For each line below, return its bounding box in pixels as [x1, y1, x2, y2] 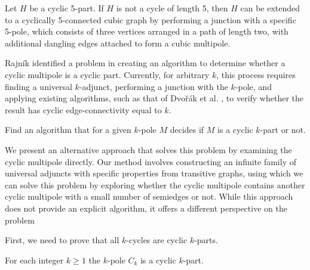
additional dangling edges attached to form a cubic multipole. [5, 36, 231, 49]
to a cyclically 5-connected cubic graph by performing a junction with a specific [5, 13, 296, 26]
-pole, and [235, 80, 272, 92]
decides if [170, 123, 204, 136]
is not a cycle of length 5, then [116, 2, 228, 14]
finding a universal [5, 80, 72, 92]
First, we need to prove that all [5, 234, 119, 246]
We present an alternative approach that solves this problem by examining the [5, 143, 292, 156]
